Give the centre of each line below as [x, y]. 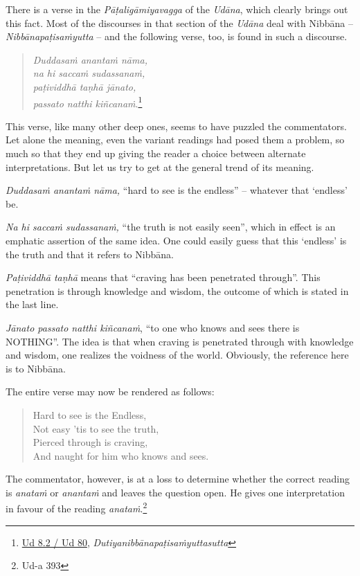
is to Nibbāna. [36, 368]
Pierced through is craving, [90, 442]
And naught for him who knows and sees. [121, 455]
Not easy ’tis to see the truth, [96, 428]
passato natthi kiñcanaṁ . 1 [88, 102]
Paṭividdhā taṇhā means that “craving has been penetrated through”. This [163, 277]
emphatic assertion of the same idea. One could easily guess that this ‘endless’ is [176, 240]
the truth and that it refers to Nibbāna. [90, 254]
